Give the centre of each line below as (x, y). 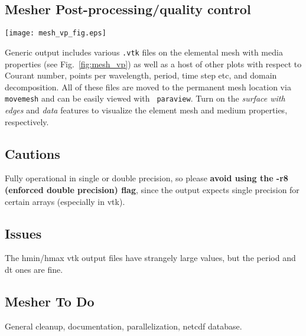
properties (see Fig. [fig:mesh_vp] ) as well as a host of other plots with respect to (153, 63)
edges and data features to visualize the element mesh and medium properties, (146, 110)
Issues (23, 233)
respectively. (27, 121)
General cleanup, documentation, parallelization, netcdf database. (123, 326)
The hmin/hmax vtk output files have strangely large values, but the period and (150, 258)
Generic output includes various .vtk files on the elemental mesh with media (144, 52)
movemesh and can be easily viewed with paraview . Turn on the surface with (145, 98)
